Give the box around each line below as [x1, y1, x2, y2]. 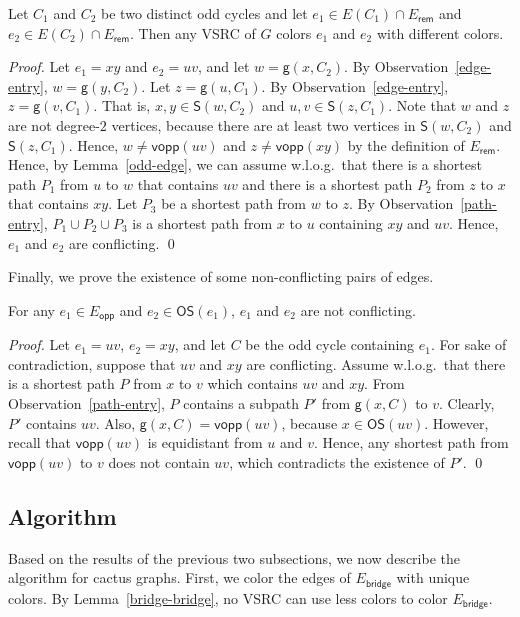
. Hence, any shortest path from [313, 432, 509, 453]
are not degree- [8, 114, 100, 135]
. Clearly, [439, 392, 495, 413]
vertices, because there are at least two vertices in [111, 114, 416, 135]
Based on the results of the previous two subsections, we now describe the [8, 547, 460, 568]
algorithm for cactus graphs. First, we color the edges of [8, 567, 351, 588]
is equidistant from [147, 432, 263, 453]
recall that [8, 432, 72, 453]
